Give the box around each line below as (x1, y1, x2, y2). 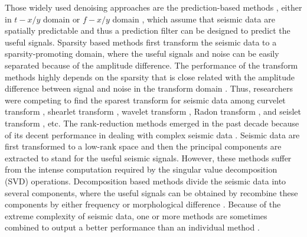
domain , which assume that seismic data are (112, 12, 275, 25)
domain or (43, 12, 80, 25)
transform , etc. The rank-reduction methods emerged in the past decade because (5, 116, 299, 129)
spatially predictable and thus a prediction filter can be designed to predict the (5, 24, 290, 37)
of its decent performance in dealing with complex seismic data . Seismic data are (5, 128, 300, 141)
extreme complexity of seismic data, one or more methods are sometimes (5, 209, 267, 222)
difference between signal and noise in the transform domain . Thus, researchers (5, 82, 293, 95)
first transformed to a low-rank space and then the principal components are (5, 140, 282, 152)
